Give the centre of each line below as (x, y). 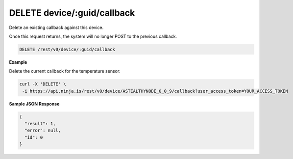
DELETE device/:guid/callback (72, 13)
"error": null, (43, 131)
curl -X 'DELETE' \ (43, 84)
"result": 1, (40, 124)
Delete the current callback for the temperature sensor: (65, 71)
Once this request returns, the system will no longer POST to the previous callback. (93, 36)
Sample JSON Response (34, 104)
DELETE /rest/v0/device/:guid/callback (67, 49)
